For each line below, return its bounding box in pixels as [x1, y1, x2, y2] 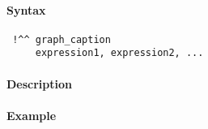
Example [6, 106, 57, 123]
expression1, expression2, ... [35, 47, 204, 59]
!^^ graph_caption [12, 33, 111, 45]
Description [6, 75, 73, 92]
